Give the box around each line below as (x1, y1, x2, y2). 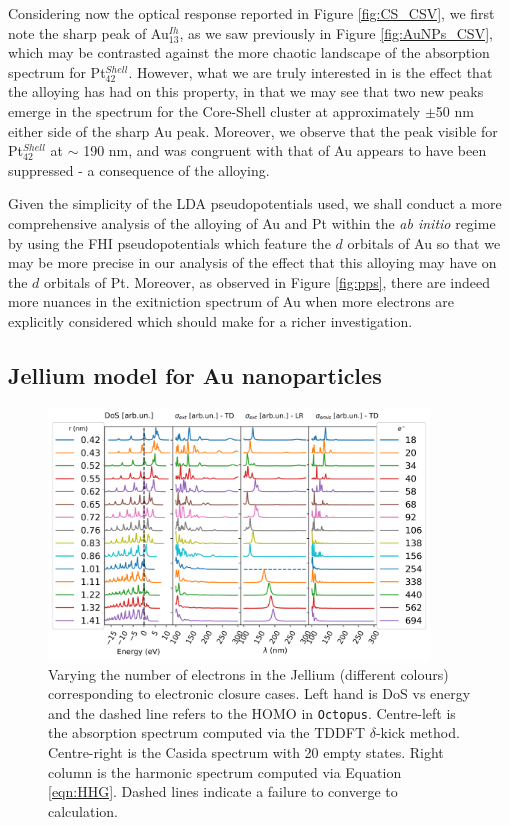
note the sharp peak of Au (8, 22, 169, 43)
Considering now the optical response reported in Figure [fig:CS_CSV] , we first (8, 3, 495, 23)
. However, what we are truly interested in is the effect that (128, 61, 493, 82)
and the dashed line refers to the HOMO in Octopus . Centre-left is (48, 702, 456, 723)
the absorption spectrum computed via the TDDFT (48, 722, 365, 743)
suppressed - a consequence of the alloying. (8, 159, 270, 180)
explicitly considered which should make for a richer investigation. (8, 310, 413, 331)
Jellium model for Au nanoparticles (8, 359, 382, 390)
